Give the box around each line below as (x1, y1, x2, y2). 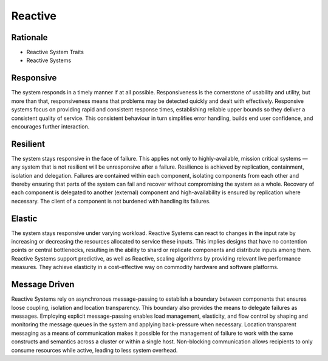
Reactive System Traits (26, 49, 84, 56)
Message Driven (11, 279, 75, 290)
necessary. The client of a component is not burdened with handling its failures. (11, 197, 211, 205)
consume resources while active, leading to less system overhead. (11, 346, 178, 354)
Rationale (11, 32, 48, 43)
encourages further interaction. (11, 122, 90, 130)
